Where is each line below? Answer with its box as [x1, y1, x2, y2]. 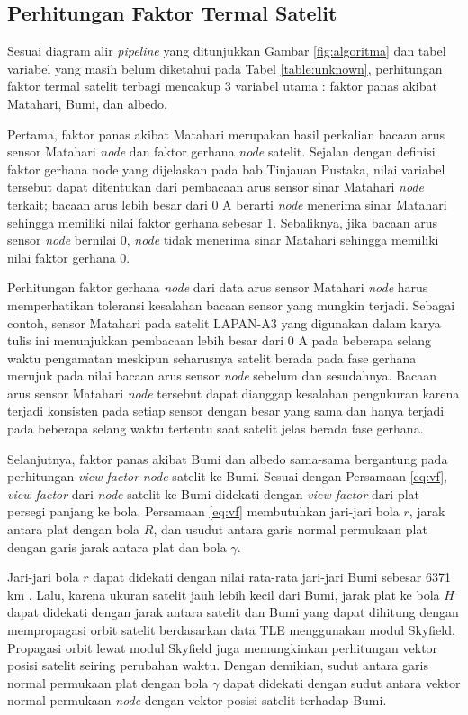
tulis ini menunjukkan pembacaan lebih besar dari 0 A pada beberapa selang [7, 331, 431, 350]
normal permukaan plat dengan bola [7, 673, 209, 692]
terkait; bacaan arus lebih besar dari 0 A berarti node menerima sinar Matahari [7, 194, 447, 213]
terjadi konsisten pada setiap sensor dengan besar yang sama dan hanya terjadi [7, 401, 445, 420]
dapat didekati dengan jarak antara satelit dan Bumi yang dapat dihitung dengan [7, 603, 459, 621]
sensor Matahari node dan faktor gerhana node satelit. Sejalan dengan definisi [7, 142, 436, 161]
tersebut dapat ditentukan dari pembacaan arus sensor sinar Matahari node [7, 177, 424, 196]
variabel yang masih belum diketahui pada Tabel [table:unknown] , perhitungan [7, 58, 443, 77]
